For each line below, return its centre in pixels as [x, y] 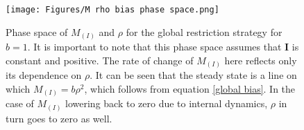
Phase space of [37, 31]
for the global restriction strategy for [204, 31]
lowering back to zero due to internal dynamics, [167, 103]
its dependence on [44, 75]
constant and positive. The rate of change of [100, 60]
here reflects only [261, 60]
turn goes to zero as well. [59, 118]
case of [20, 103]
